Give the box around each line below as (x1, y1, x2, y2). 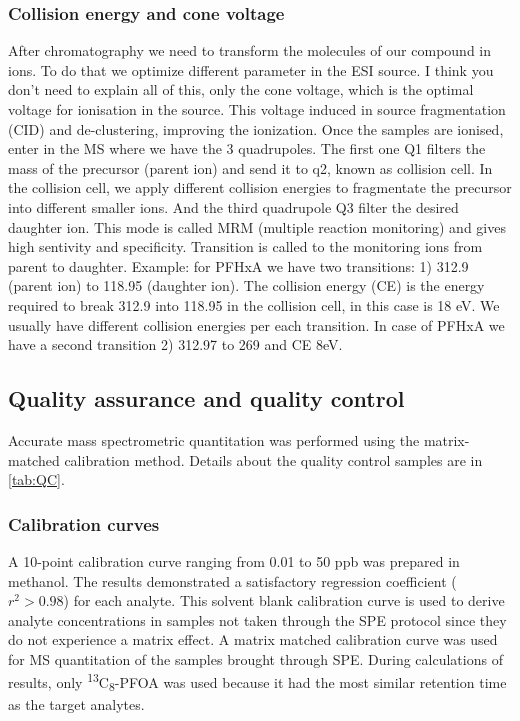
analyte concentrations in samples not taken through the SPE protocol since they (8, 609, 507, 630)
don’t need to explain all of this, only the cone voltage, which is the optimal (8, 79, 474, 100)
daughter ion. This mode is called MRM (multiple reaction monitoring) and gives (8, 216, 506, 237)
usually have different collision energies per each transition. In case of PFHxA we (8, 314, 505, 335)
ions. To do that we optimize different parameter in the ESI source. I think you (8, 59, 494, 80)
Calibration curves (8, 511, 160, 536)
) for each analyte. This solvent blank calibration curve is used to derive (63, 590, 505, 611)
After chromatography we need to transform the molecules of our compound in (8, 40, 491, 61)
